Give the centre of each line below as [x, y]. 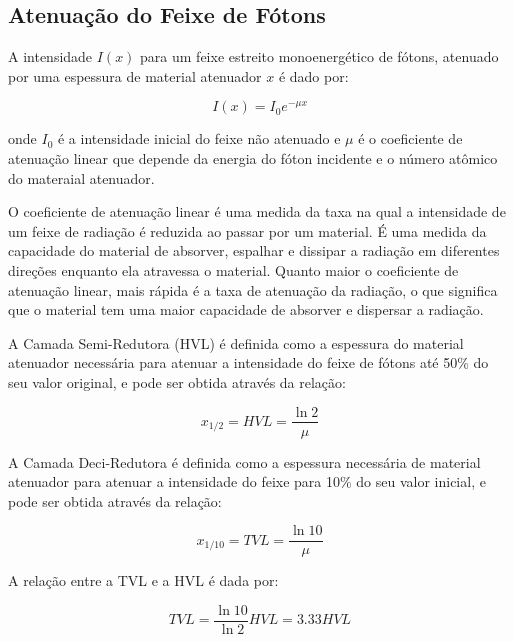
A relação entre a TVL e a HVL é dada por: [143, 580]
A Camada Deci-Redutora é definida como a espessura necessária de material [244, 461]
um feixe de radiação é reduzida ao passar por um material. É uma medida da [247, 230]
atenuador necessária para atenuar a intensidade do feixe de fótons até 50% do [248, 362]
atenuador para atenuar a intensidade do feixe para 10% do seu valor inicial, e [247, 481]
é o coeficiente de [410, 138]
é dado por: [313, 75]
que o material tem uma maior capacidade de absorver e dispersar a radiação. [246, 309]
